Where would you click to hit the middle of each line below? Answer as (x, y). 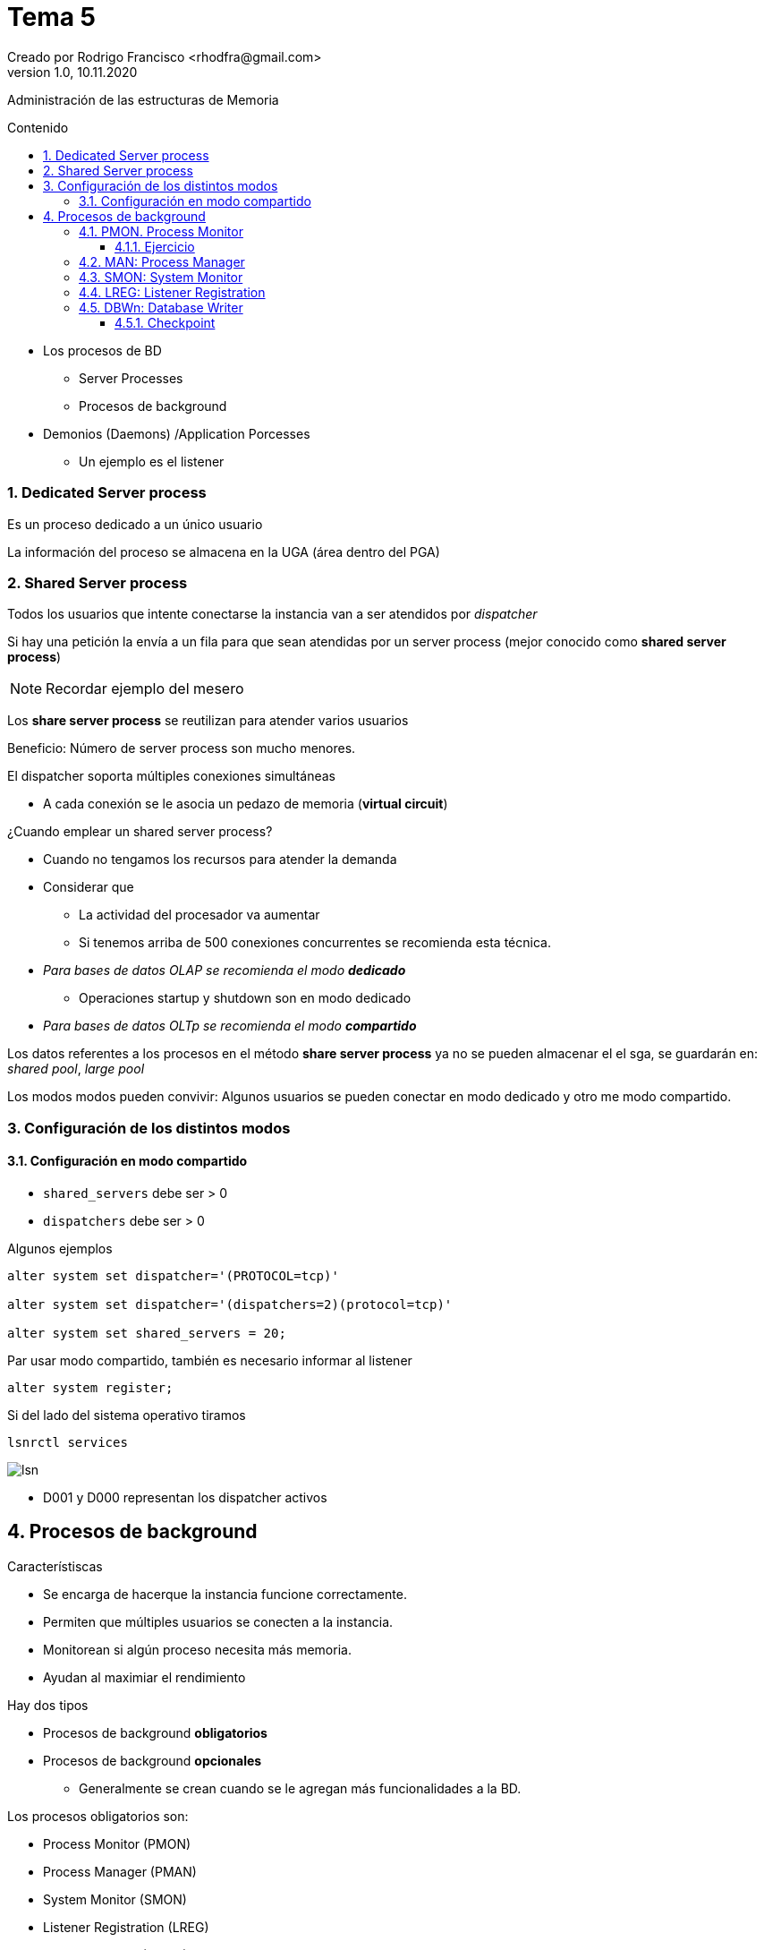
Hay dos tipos (48, 1705)
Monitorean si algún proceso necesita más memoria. (197, 1649)
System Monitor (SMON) (115, 1899)
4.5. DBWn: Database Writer (161, 307)
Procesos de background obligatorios (155, 1732)
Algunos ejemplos (60, 1248)
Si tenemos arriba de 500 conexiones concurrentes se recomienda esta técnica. (315, 943)
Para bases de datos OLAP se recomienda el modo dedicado (225, 971)
